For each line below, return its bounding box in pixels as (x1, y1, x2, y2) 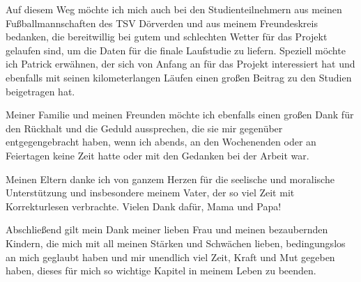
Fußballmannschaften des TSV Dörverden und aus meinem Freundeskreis (6, 15, 318, 30)
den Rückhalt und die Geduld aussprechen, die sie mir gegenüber (6, 120, 283, 135)
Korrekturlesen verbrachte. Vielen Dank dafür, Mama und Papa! (6, 198, 282, 213)
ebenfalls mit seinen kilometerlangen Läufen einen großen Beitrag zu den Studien (6, 70, 352, 84)
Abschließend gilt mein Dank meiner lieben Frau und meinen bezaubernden (6, 222, 328, 237)
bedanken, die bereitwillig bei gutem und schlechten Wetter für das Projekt (6, 29, 328, 44)
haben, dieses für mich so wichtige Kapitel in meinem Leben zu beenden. (6, 263, 316, 278)
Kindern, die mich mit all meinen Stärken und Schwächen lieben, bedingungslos (6, 235, 346, 250)
